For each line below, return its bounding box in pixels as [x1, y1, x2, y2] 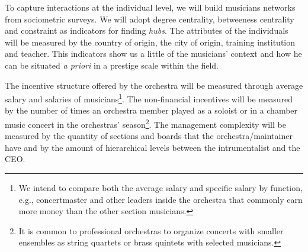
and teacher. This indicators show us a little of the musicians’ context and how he [5, 47, 302, 60]
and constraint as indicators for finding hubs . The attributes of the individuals [5, 24, 288, 37]
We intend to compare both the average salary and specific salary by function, [18, 182, 303, 194]
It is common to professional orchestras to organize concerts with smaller [18, 224, 284, 237]
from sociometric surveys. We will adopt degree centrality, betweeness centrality [5, 12, 294, 25]
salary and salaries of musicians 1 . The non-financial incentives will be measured [5, 91, 293, 105]
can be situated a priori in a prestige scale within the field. [5, 59, 219, 71]
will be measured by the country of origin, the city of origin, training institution [5, 35, 296, 48]
